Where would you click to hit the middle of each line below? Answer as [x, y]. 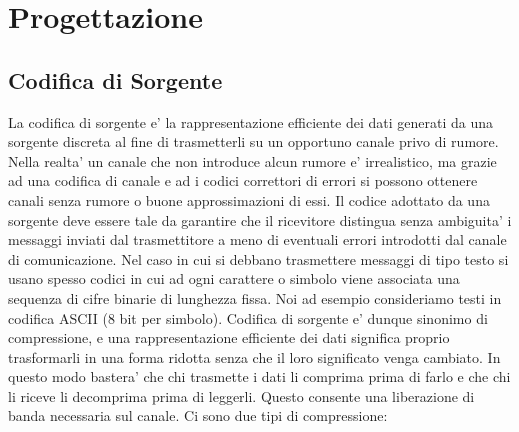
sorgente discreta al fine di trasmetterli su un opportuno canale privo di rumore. [253, 141]
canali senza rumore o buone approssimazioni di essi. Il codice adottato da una [249, 199]
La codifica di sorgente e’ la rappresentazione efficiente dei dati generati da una [251, 121]
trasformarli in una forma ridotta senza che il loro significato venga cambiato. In [254, 356]
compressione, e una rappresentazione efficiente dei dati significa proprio [229, 337]
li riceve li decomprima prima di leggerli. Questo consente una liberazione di [241, 395]
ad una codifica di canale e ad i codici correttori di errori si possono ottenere [243, 180]
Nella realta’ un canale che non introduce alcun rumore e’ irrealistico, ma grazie [252, 160]
